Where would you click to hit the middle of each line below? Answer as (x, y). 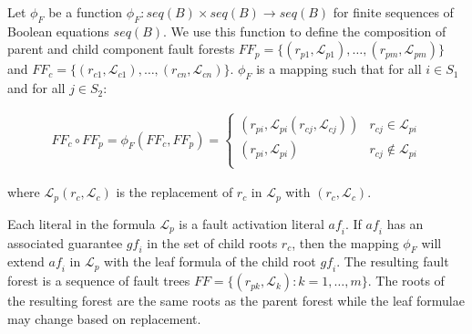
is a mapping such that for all (339, 69)
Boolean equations (58, 31)
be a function (86, 12)
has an (405, 223)
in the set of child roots (212, 242)
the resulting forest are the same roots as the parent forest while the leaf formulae (236, 301)
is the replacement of (174, 192)
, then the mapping (345, 242)
